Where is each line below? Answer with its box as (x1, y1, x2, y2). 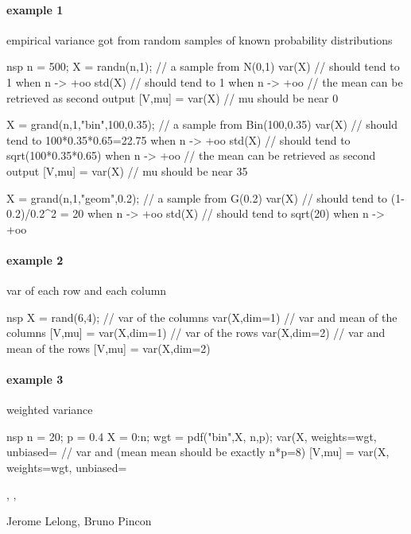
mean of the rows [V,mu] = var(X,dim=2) (6, 339, 211, 356)
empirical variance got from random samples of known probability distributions (6, 31, 393, 48)
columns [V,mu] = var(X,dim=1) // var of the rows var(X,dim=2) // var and (6, 324, 386, 341)
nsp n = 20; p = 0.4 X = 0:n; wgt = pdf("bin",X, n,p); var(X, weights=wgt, (6, 428, 377, 444)
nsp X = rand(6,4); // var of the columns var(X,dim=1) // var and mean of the (6, 308, 397, 325)
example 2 (6, 251, 64, 268)
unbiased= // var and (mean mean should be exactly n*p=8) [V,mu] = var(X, (6, 443, 390, 460)
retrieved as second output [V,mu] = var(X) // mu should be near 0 (6, 89, 339, 106)
